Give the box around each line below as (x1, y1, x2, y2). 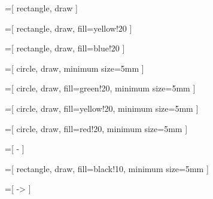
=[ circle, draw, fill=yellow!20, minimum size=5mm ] (5, 102, 199, 114)
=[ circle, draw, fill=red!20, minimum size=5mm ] (5, 122, 188, 134)
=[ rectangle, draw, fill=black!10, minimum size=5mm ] (5, 162, 209, 174)
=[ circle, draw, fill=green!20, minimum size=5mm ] (5, 82, 196, 94)
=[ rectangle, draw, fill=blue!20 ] (5, 42, 125, 54)
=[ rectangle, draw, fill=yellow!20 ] (5, 22, 132, 34)
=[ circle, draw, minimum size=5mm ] (5, 62, 144, 74)
